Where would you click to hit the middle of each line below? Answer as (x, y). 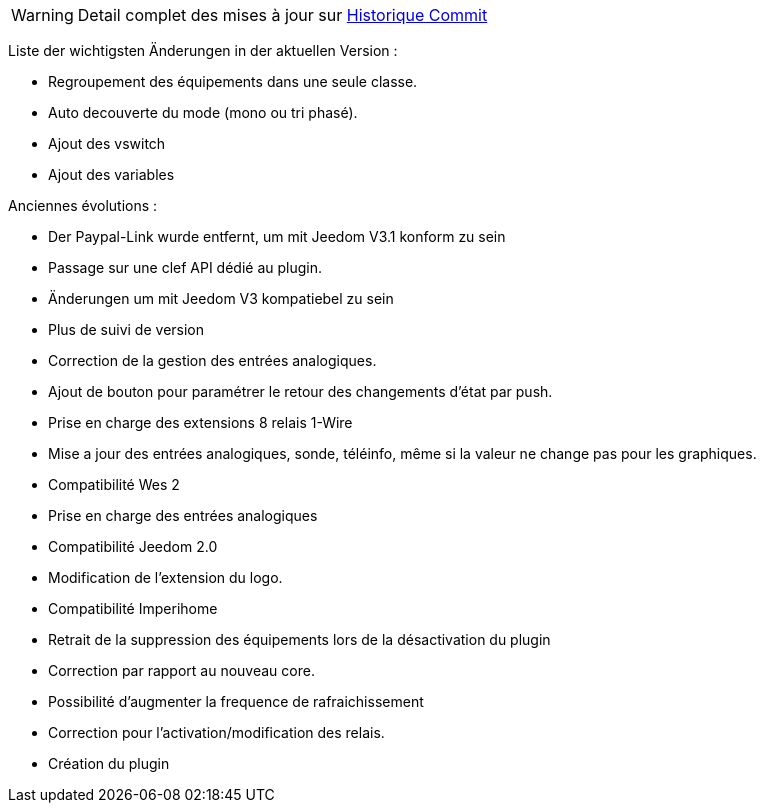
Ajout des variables (111, 174)
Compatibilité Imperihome (133, 608)
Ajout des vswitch (107, 143)
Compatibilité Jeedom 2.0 (133, 546)
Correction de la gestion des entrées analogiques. (212, 360)
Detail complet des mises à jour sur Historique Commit (282, 15)
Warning (42, 15)
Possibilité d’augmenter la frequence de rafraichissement (236, 701)
